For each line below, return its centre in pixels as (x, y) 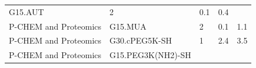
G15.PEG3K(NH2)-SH (150, 55)
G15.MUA (128, 26)
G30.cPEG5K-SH (141, 40)
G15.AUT (26, 11)
